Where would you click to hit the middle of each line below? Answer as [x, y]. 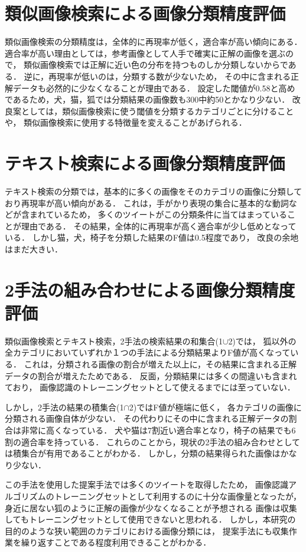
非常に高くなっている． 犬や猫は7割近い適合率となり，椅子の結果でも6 [158, 430]
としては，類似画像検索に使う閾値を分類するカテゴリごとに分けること [157, 111]
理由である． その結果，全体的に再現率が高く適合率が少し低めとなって [159, 226]
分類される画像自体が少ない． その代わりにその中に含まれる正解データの [147, 418]
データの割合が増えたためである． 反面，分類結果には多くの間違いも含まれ [151, 375]
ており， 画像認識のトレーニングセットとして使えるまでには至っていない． [150, 387]
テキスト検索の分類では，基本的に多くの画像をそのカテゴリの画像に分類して [154, 191]
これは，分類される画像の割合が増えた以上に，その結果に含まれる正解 [160, 364]
